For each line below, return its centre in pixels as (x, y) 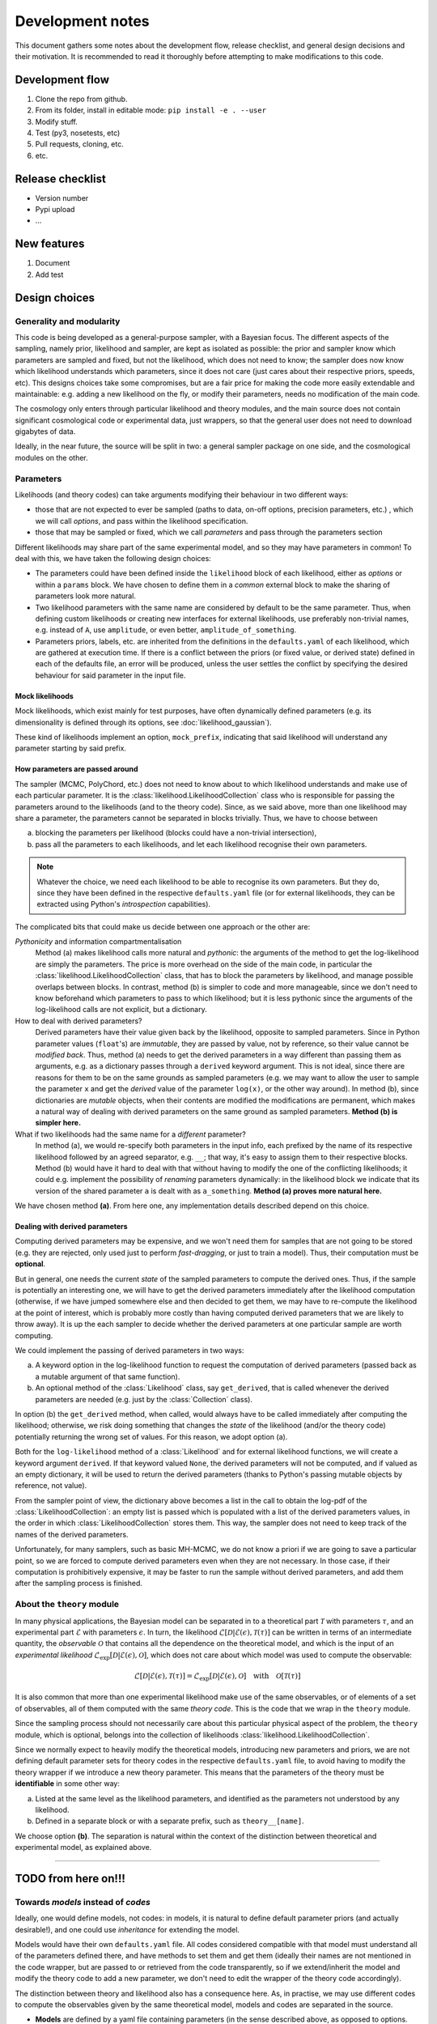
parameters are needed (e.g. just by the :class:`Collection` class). (144, 1399)
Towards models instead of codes (83, 1902)
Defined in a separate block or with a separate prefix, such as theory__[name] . (170, 1821)
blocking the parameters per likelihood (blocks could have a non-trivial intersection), (176, 833)
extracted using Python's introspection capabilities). (123, 904)
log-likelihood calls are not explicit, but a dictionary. (121, 1010)
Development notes (82, 21)
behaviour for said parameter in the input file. (110, 675)
